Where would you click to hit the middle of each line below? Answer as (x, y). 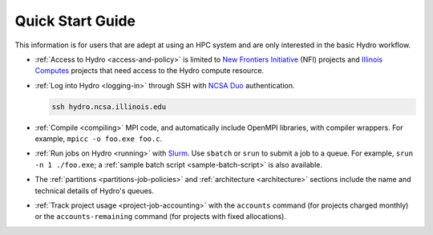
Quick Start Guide (75, 21)
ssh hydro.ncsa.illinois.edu (109, 107)
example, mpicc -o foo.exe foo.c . (99, 139)
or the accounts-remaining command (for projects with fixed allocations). (161, 217)
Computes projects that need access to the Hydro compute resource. (150, 71)
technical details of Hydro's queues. (95, 190)
